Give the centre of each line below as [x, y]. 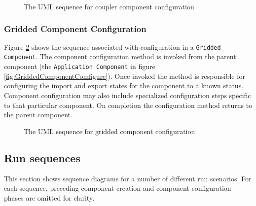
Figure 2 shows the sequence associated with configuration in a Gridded [112, 47]
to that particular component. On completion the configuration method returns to [128, 105]
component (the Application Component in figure [80, 66]
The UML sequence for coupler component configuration [109, 6]
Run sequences [42, 157]
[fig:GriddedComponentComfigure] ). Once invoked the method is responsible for [125, 76]
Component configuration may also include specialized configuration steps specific [128, 95]
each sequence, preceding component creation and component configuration [118, 188]
